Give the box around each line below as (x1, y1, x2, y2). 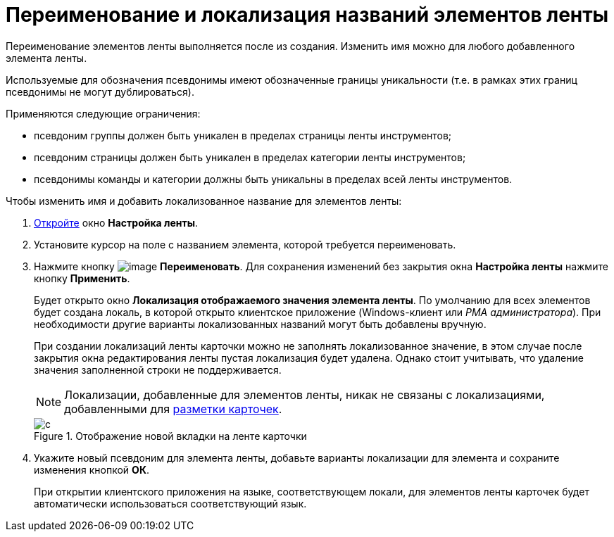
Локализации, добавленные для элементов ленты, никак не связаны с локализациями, (64, 387, 545, 402)
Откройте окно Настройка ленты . (34, 216, 199, 229)
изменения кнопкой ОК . (34, 463, 149, 476)
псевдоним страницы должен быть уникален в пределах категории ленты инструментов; (34, 151, 466, 163)
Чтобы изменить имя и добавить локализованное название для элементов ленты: (6, 194, 402, 207)
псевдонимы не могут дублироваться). (6, 85, 195, 98)
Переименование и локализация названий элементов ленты (6, 3, 609, 27)
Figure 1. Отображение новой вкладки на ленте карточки (34, 429, 307, 442)
